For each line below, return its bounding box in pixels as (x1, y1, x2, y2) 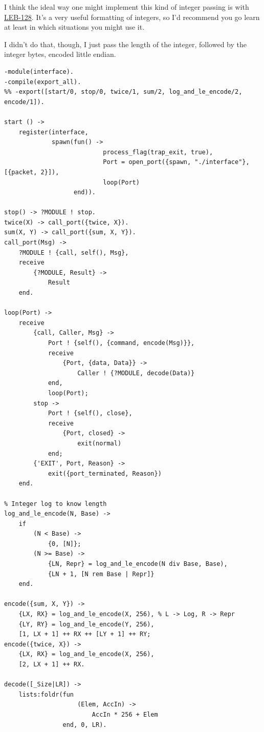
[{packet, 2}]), (4, 168, 59, 176)
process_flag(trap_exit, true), (103, 148, 213, 156)
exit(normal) (77, 439, 122, 447)
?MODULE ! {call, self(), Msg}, (18, 249, 129, 256)
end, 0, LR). (62, 721, 107, 728)
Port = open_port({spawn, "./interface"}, (103, 158, 250, 166)
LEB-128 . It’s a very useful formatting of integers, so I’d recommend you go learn (4, 11, 260, 22)
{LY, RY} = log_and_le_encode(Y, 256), (18, 620, 155, 628)
